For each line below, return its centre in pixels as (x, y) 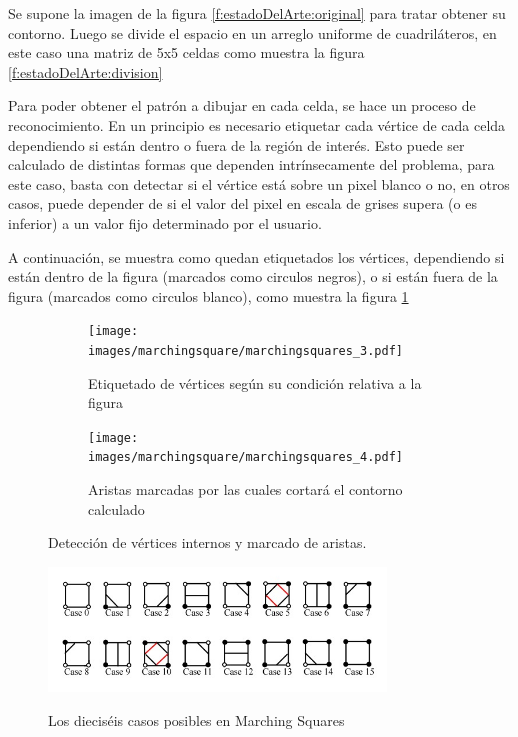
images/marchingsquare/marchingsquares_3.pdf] (245, 350)
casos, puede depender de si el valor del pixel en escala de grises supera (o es (242, 203)
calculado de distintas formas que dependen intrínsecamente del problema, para (251, 164)
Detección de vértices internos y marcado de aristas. (207, 542)
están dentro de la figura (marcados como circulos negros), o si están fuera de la (253, 276)
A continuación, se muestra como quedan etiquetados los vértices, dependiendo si (256, 256)
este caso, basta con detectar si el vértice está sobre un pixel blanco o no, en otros (259, 183)
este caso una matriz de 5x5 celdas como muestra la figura (186, 52)
